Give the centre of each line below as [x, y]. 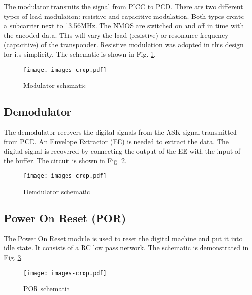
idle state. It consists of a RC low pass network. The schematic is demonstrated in [126, 248]
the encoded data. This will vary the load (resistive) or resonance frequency [116, 35]
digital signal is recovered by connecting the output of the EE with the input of [122, 151]
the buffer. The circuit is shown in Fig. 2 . [65, 160]
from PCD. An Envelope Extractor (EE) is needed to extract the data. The [117, 141]
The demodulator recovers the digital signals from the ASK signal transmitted [120, 132]
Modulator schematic [55, 85]
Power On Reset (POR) [65, 218]
